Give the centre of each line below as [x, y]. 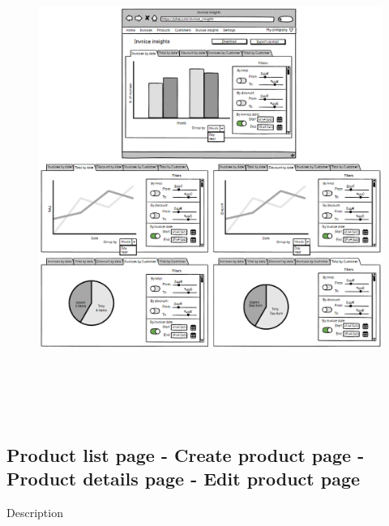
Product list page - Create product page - [186, 454]
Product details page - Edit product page [184, 479]
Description [35, 512]
